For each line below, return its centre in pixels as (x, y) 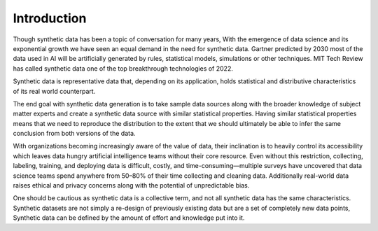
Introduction (50, 18)
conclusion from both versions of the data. (74, 134)
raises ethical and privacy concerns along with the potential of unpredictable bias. (131, 185)
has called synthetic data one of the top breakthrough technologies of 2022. (123, 68)
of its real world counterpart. (54, 91)
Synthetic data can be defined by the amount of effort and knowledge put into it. (129, 218)
